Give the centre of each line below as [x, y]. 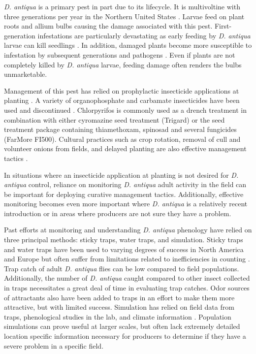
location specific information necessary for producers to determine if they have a [125, 336]
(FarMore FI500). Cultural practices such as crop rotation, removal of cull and [122, 139]
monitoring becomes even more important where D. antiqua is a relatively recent [126, 204]
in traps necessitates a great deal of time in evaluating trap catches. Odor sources [127, 288]
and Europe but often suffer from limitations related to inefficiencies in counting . [127, 259]
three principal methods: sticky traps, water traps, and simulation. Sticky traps [124, 240]
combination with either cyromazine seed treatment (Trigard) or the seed [114, 119]
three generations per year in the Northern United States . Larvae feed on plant [124, 16]
